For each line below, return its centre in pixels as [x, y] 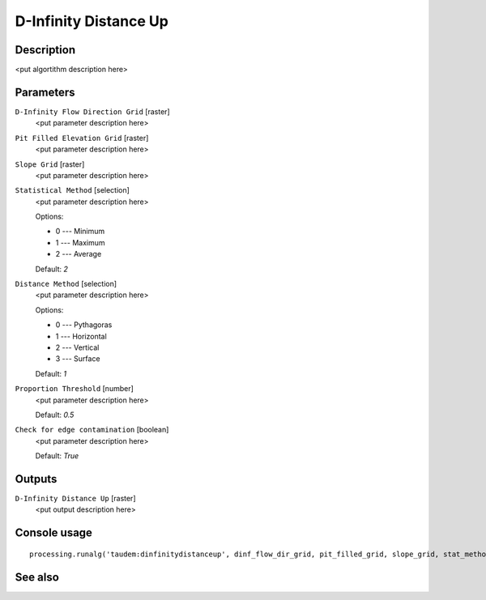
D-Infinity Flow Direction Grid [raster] [92, 111]
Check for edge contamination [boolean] [92, 430]
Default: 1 [51, 373]
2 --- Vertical [77, 347]
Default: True [57, 456]
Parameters [45, 92]
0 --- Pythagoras [84, 325]
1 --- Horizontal [81, 336]
